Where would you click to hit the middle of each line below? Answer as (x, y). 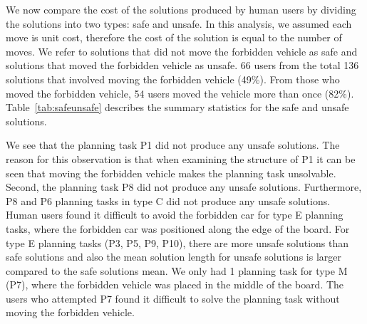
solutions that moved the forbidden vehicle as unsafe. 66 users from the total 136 (182, 65)
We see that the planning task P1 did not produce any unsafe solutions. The (173, 145)
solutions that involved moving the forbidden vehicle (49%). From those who (173, 79)
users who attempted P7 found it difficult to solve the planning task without (173, 298)
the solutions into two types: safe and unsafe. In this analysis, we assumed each (179, 23)
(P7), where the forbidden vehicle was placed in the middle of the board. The (175, 284)
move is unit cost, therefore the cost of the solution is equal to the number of (174, 37)
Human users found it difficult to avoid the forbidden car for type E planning (175, 215)
